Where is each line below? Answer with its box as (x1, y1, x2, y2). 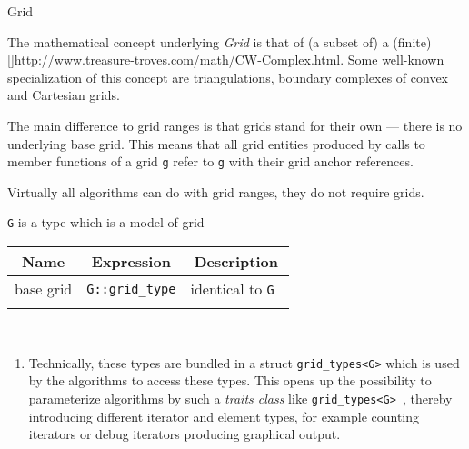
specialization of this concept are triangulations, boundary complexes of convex (7, 67, 448, 86)
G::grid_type (86, 281, 176, 296)
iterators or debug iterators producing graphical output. (28, 424, 341, 444)
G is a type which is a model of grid (7, 213, 205, 232)
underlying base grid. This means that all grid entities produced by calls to (7, 134, 425, 153)
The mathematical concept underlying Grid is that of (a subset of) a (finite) (7, 32, 432, 51)
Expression (91, 251, 171, 273)
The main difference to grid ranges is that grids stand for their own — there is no (7, 115, 463, 135)
